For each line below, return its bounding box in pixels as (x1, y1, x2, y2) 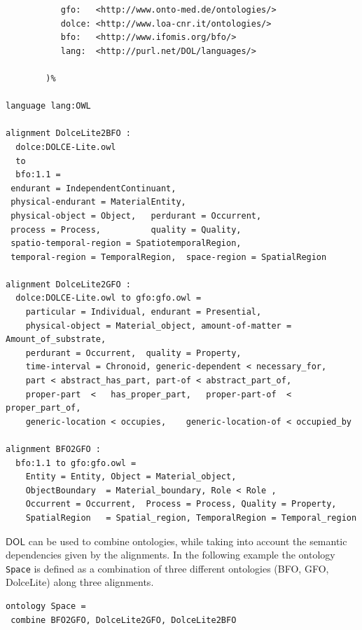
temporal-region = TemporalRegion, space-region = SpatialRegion (11, 252, 327, 262)
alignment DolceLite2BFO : (6, 128, 131, 139)
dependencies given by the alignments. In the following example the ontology (6, 547, 335, 562)
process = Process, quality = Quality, (11, 224, 242, 235)
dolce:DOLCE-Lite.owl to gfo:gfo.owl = (15, 293, 202, 303)
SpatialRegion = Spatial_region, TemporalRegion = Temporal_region (25, 512, 357, 523)
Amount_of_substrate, (6, 334, 106, 345)
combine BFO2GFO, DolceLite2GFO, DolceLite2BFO (11, 615, 237, 625)
